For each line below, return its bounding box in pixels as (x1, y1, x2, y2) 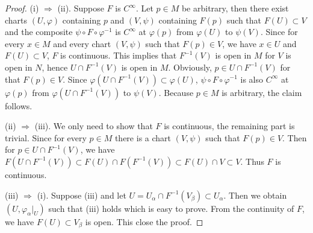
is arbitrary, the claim (222, 86, 302, 98)
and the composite (5, 25, 73, 38)
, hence (42, 60, 68, 73)
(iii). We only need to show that (34, 120, 153, 132)
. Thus (240, 155, 264, 167)
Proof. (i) (5, 2, 39, 14)
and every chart (53, 37, 111, 49)
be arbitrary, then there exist (181, 2, 289, 14)
